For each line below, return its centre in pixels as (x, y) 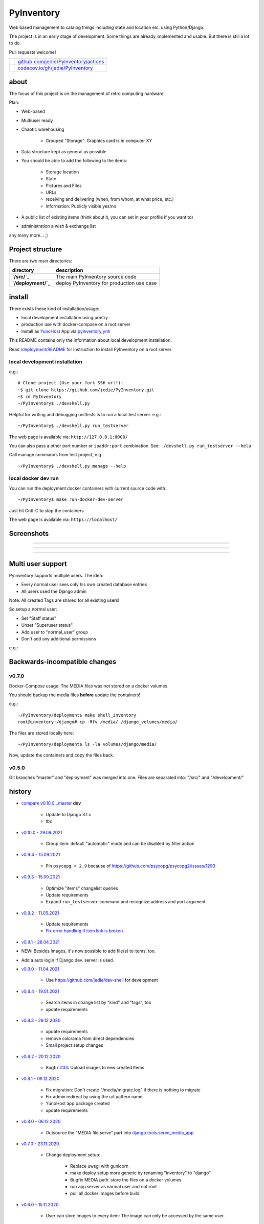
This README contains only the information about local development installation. (90, 340)
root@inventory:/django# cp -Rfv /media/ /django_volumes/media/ (98, 722)
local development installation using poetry (65, 318)
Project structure (35, 249)
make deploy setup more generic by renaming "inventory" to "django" (141, 1173)
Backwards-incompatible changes (63, 662)
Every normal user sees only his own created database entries (84, 585)
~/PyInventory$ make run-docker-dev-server (71, 500)
